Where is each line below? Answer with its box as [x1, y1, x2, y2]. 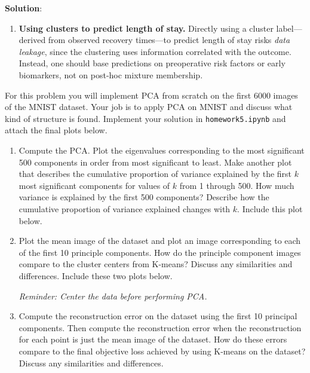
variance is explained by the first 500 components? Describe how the [19, 191, 269, 203]
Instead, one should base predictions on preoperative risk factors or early [19, 57, 286, 69]
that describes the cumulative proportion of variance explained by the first [19, 167, 292, 180]
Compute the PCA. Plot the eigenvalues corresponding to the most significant [19, 144, 305, 156]
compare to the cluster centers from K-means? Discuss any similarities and [19, 258, 293, 270]
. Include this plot [237, 202, 303, 215]
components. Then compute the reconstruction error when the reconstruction [19, 321, 302, 334]
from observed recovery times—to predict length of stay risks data [48, 33, 290, 46]
